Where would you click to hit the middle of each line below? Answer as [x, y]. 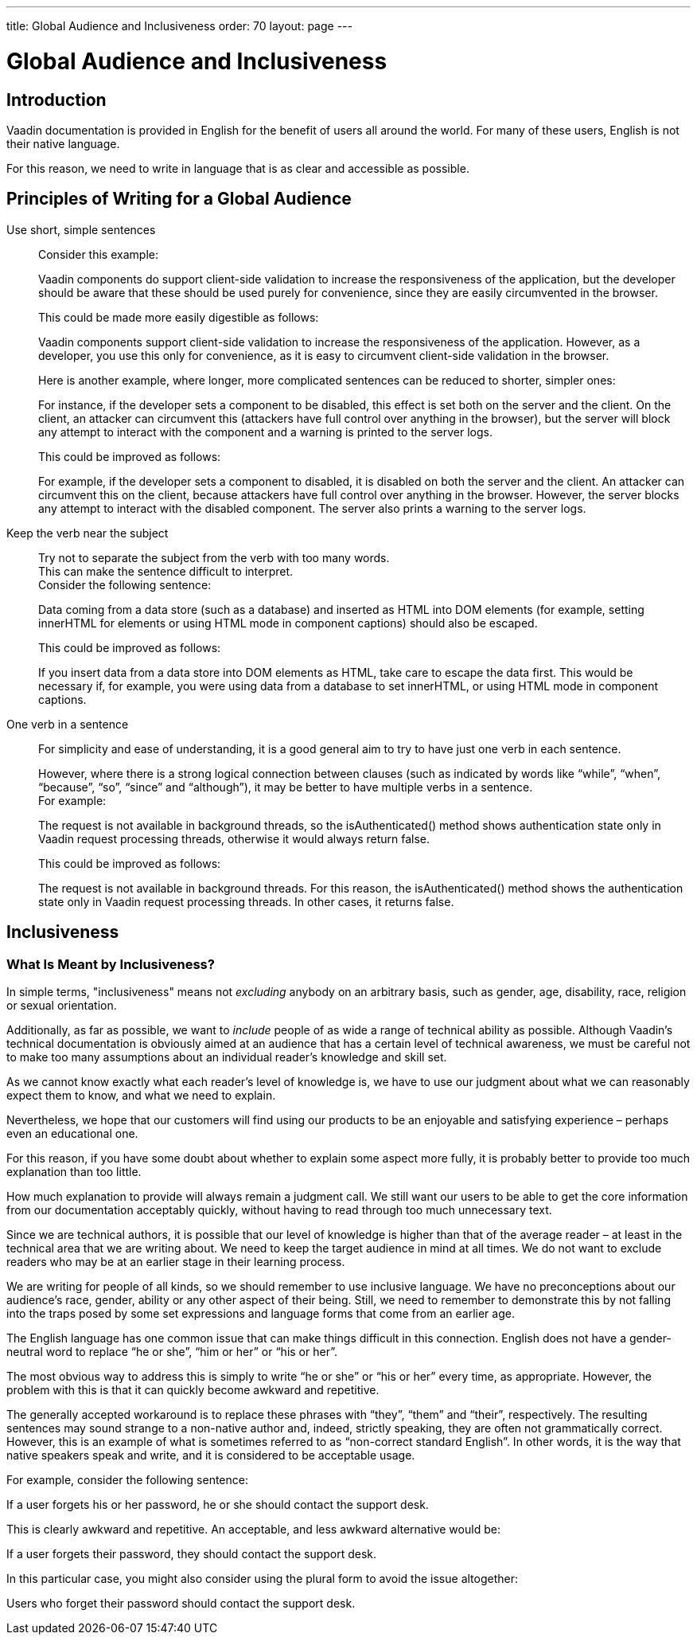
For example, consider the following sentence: [127, 1479]
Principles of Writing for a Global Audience [179, 199]
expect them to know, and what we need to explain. [141, 1095]
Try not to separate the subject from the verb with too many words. [214, 557]
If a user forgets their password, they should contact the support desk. [192, 1553]
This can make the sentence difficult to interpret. [166, 571]
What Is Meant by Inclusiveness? [111, 964]
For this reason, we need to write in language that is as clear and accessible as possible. [238, 168]
